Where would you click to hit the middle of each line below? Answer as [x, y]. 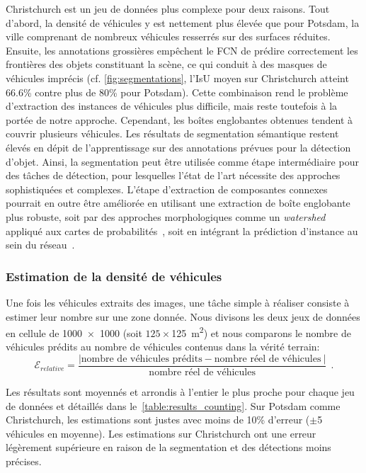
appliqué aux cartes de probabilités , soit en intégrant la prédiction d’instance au [182, 230]
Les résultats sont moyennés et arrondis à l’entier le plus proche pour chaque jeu [180, 392]
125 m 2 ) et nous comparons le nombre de [261, 332]
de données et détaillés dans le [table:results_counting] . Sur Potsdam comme [173, 405]
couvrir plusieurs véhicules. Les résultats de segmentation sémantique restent [172, 133]
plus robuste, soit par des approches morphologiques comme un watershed [166, 216]
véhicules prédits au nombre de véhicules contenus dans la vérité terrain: [163, 347]
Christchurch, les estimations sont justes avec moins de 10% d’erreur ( [158, 420]
